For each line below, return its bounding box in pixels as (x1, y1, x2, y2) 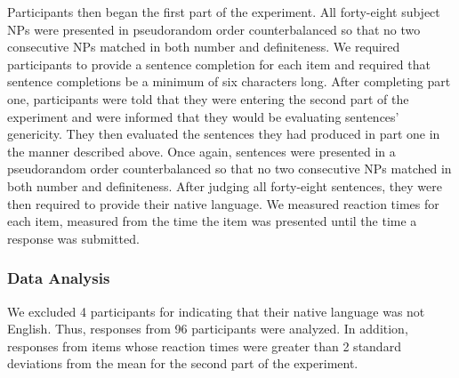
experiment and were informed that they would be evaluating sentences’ (7, 107, 399, 125)
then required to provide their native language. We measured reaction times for (7, 194, 439, 213)
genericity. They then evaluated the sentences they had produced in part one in (7, 125, 440, 143)
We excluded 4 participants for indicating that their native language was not (7, 302, 425, 320)
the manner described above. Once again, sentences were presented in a (7, 141, 396, 160)
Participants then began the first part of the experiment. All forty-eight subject (7, 3, 440, 20)
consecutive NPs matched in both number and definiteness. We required (7, 37, 400, 56)
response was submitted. (7, 229, 140, 247)
